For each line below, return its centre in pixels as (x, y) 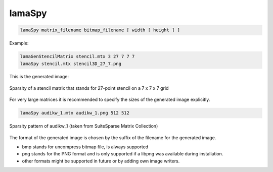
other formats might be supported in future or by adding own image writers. (101, 161)
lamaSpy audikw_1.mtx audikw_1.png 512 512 (75, 113)
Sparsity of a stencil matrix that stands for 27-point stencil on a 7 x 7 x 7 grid (89, 88)
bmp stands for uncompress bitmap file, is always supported (85, 147)
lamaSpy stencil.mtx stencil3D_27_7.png (71, 64)
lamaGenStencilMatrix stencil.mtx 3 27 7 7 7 (77, 56)
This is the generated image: (39, 77)
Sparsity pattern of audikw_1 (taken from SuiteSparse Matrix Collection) (84, 126)
